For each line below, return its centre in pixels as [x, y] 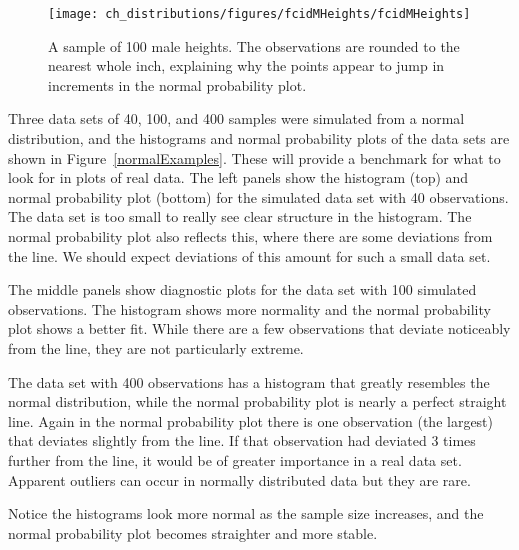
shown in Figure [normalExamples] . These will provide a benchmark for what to [254, 157]
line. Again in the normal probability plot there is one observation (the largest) [251, 420]
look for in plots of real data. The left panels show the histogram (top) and [238, 177]
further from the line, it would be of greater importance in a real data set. [235, 459]
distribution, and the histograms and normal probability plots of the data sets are [259, 138]
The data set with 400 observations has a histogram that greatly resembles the [249, 381]
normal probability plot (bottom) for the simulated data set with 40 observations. [258, 196]
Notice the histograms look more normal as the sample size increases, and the [246, 513]
